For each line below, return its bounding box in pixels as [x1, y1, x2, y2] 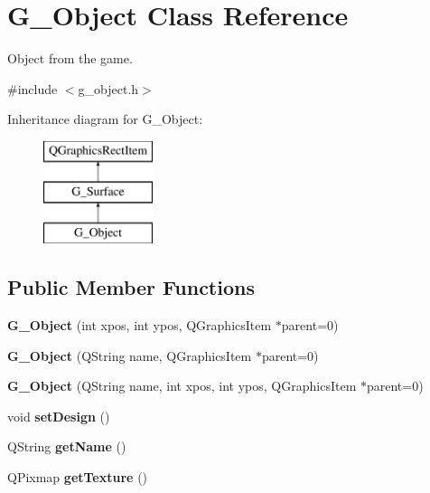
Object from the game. [7, 49, 133, 68]
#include [7, 79, 58, 98]
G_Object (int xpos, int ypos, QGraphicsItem [7, 316, 272, 335]
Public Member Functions [7, 273, 255, 301]
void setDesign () [7, 406, 110, 425]
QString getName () [7, 437, 126, 456]
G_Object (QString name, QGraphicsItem [7, 346, 252, 365]
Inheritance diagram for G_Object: [7, 109, 203, 128]
